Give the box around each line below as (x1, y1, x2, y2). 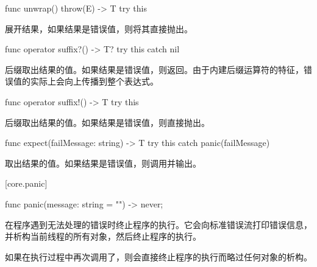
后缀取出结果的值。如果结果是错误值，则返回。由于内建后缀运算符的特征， (5, 63, 304, 75)
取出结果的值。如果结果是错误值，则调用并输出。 (5, 156, 201, 169)
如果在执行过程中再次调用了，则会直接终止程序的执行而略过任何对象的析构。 (5, 250, 312, 263)
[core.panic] (5, 177, 48, 190)
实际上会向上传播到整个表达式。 (30, 75, 158, 88)
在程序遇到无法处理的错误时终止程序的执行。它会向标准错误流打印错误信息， (5, 218, 312, 231)
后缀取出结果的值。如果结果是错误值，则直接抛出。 (5, 116, 210, 128)
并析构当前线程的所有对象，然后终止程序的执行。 (5, 230, 201, 243)
